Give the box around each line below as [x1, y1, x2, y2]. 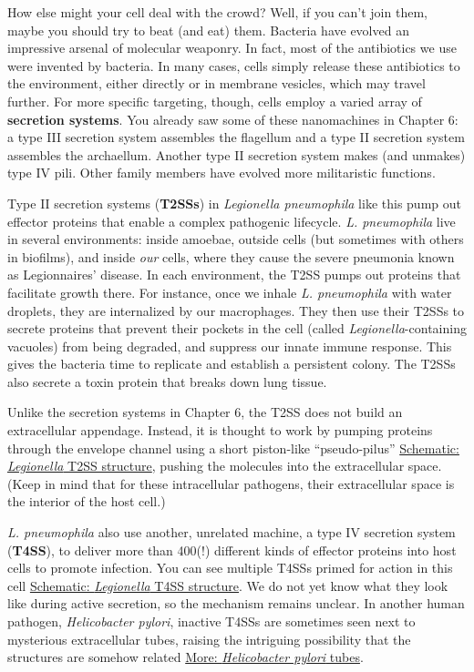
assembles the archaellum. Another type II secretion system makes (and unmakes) [7, 145, 466, 164]
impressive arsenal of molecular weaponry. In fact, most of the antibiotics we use [7, 38, 457, 57]
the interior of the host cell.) [7, 492, 166, 511]
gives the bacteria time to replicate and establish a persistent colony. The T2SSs [7, 354, 456, 373]
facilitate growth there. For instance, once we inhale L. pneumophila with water [7, 282, 452, 301]
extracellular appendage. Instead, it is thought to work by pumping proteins [7, 421, 433, 440]
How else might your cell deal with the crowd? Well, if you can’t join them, [7, 3, 428, 21]
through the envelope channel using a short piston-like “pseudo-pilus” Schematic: [7, 438, 459, 457]
